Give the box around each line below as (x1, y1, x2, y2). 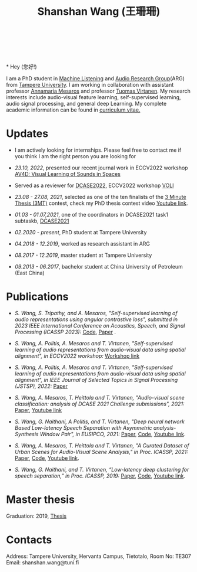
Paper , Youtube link (14, 407, 62, 414)
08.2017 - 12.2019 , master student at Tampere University (14, 251, 152, 259)
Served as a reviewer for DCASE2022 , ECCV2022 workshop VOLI (14, 182, 175, 189)
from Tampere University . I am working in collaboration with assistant (6, 81, 174, 89)
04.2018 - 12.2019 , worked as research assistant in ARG (14, 240, 150, 247)
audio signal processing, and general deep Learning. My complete (6, 100, 167, 107)
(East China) (14, 269, 45, 277)
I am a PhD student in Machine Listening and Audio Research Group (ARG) (6, 75, 185, 82)
